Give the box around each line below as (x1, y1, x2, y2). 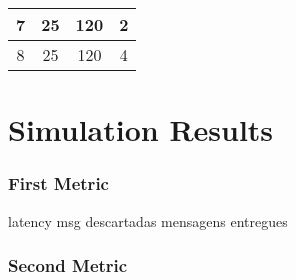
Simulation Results (8, 109, 274, 150)
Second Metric (8, 253, 128, 278)
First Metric (8, 171, 109, 196)
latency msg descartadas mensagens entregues (8, 210, 288, 231)
